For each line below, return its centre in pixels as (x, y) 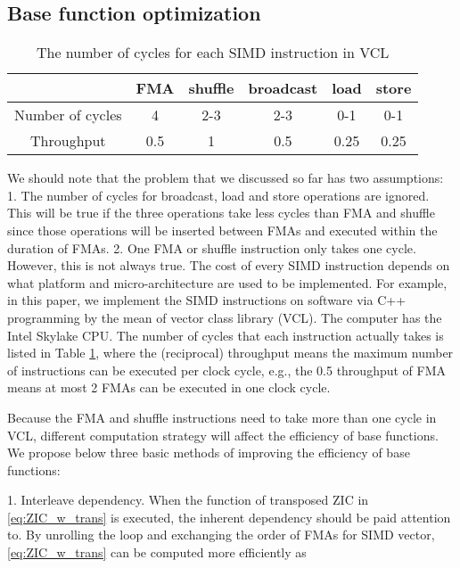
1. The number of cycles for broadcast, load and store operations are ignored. (218, 195)
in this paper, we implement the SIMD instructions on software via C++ (207, 300)
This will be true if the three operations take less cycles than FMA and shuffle (221, 213)
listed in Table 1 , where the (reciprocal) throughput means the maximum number (230, 353)
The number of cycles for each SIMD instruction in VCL (213, 53)
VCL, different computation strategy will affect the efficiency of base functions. (223, 435)
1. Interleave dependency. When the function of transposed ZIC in (188, 500)
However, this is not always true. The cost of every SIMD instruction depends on (229, 265)
